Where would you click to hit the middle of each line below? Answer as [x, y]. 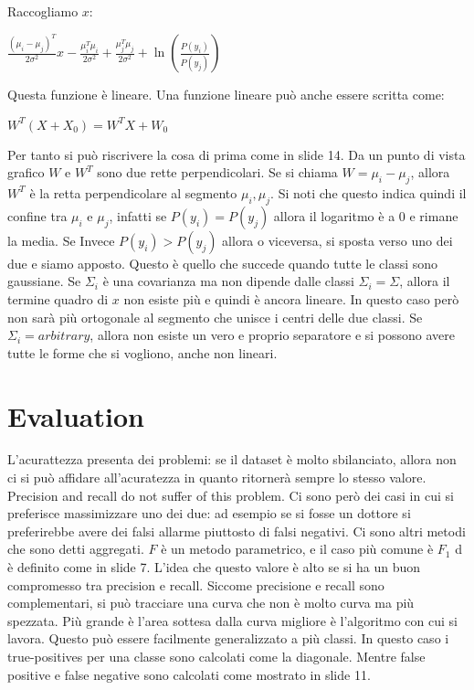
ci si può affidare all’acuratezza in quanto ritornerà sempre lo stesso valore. [217, 478]
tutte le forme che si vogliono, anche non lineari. [142, 352]
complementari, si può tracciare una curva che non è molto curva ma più [211, 603]
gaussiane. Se [44, 281]
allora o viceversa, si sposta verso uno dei [337, 240]
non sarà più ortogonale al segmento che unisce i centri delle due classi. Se [215, 317]
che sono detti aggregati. [76, 549]
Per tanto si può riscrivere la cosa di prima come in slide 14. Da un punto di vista [237, 154]
